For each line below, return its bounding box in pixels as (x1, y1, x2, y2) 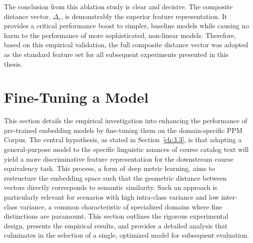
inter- (221, 192, 237, 202)
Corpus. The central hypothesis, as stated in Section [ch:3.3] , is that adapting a (4, 134, 242, 145)
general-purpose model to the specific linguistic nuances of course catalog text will (4, 144, 249, 154)
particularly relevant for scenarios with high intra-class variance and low (4, 192, 219, 202)
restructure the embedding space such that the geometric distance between (4, 172, 227, 183)
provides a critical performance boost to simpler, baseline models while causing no (4, 20, 249, 31)
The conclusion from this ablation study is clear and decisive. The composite (4, 1, 233, 11)
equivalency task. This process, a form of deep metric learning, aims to (4, 163, 215, 173)
